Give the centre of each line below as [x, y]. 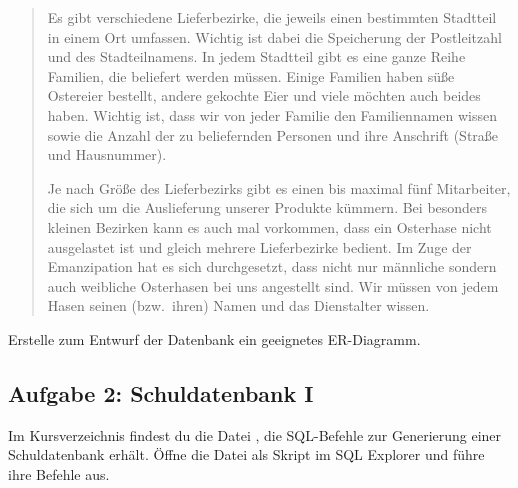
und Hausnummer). [107, 154]
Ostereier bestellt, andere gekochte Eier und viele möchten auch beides [264, 95]
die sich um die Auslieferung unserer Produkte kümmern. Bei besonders [267, 207]
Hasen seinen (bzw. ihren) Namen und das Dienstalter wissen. [238, 305]
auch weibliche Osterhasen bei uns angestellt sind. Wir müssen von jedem [273, 285]
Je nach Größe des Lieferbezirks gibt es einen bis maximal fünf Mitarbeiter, [279, 187]
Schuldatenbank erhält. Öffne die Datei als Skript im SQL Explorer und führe [246, 454]
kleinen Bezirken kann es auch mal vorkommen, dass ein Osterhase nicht [269, 226]
